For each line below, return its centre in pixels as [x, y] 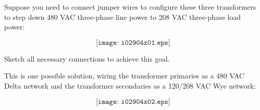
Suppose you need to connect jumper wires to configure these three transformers [130, 7]
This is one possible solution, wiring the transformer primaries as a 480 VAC [124, 76]
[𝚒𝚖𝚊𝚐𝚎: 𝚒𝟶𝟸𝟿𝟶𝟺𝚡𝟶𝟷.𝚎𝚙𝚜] [133, 43]
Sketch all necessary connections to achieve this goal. [87, 58]
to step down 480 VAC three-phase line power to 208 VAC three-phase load [123, 17]
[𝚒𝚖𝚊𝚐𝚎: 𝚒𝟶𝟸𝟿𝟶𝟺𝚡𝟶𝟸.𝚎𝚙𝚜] [133, 102]
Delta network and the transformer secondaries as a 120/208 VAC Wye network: [130, 85]
